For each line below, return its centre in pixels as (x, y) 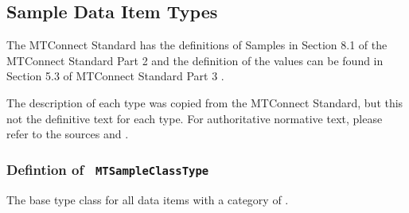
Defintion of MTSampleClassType (108, 169)
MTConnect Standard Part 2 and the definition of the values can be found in (195, 60)
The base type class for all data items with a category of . (148, 199)
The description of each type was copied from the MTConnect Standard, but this (205, 102)
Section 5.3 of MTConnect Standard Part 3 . (115, 76)
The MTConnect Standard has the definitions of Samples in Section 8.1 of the (197, 45)
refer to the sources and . (68, 134)
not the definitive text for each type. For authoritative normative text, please (195, 118)
